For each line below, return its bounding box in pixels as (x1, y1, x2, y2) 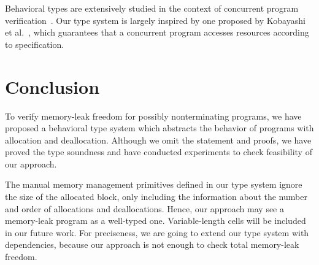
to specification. (5, 37, 64, 50)
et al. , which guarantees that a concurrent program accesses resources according (5, 26, 309, 39)
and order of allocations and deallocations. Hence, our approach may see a (5, 202, 284, 215)
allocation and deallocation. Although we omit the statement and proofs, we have (5, 133, 312, 146)
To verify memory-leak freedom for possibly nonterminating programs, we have (5, 109, 302, 122)
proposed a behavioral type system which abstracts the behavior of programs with (5, 121, 314, 134)
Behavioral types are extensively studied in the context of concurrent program (5, 2, 299, 14)
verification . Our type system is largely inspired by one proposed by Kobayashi (5, 13, 306, 26)
